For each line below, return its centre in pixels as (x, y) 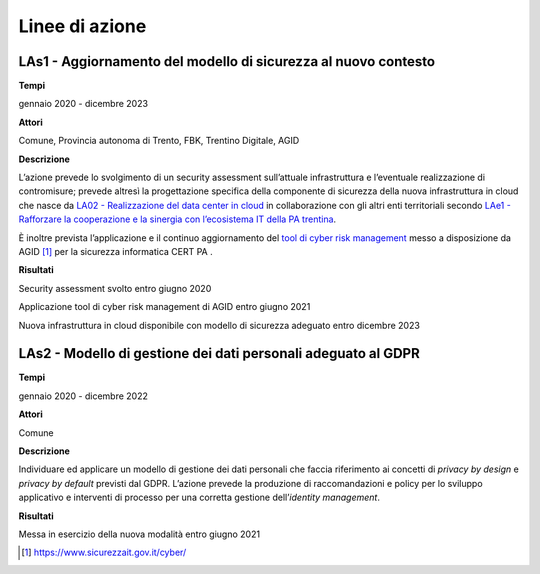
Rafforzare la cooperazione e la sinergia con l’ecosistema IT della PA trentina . (177, 219)
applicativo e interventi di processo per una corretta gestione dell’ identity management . (199, 497)
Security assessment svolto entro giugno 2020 (115, 288)
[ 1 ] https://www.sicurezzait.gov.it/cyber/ (104, 552)
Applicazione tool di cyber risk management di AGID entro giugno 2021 (164, 307)
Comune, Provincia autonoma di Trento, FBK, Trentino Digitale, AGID (159, 141)
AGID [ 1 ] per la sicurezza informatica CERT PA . (116, 251)
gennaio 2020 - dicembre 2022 (83, 396)
